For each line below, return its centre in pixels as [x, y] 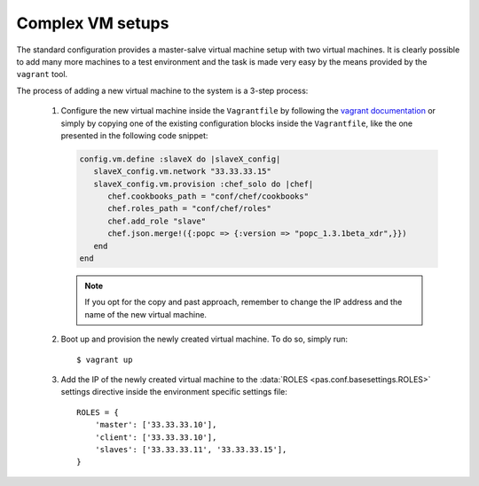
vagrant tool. [42, 74]
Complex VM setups [93, 23]
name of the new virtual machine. [146, 314]
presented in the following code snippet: [134, 135]
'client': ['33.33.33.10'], [156, 437]
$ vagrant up [105, 360]
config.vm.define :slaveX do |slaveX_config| [180, 159]
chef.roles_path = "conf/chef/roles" [190, 209]
